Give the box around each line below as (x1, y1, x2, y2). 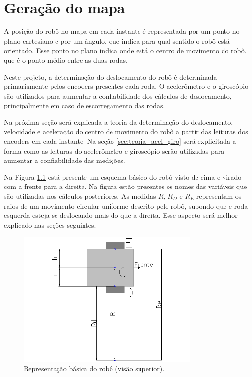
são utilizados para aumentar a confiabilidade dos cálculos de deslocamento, (4, 90, 232, 101)
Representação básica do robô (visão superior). (24, 363, 165, 374)
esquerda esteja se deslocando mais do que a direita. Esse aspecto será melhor (4, 210, 238, 220)
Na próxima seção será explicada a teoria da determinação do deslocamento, (4, 116, 233, 127)
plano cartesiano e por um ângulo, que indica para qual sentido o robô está (4, 35, 230, 46)
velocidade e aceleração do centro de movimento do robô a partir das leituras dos (4, 126, 248, 136)
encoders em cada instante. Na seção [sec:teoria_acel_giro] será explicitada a (4, 136, 236, 146)
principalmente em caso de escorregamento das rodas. (4, 100, 165, 110)
